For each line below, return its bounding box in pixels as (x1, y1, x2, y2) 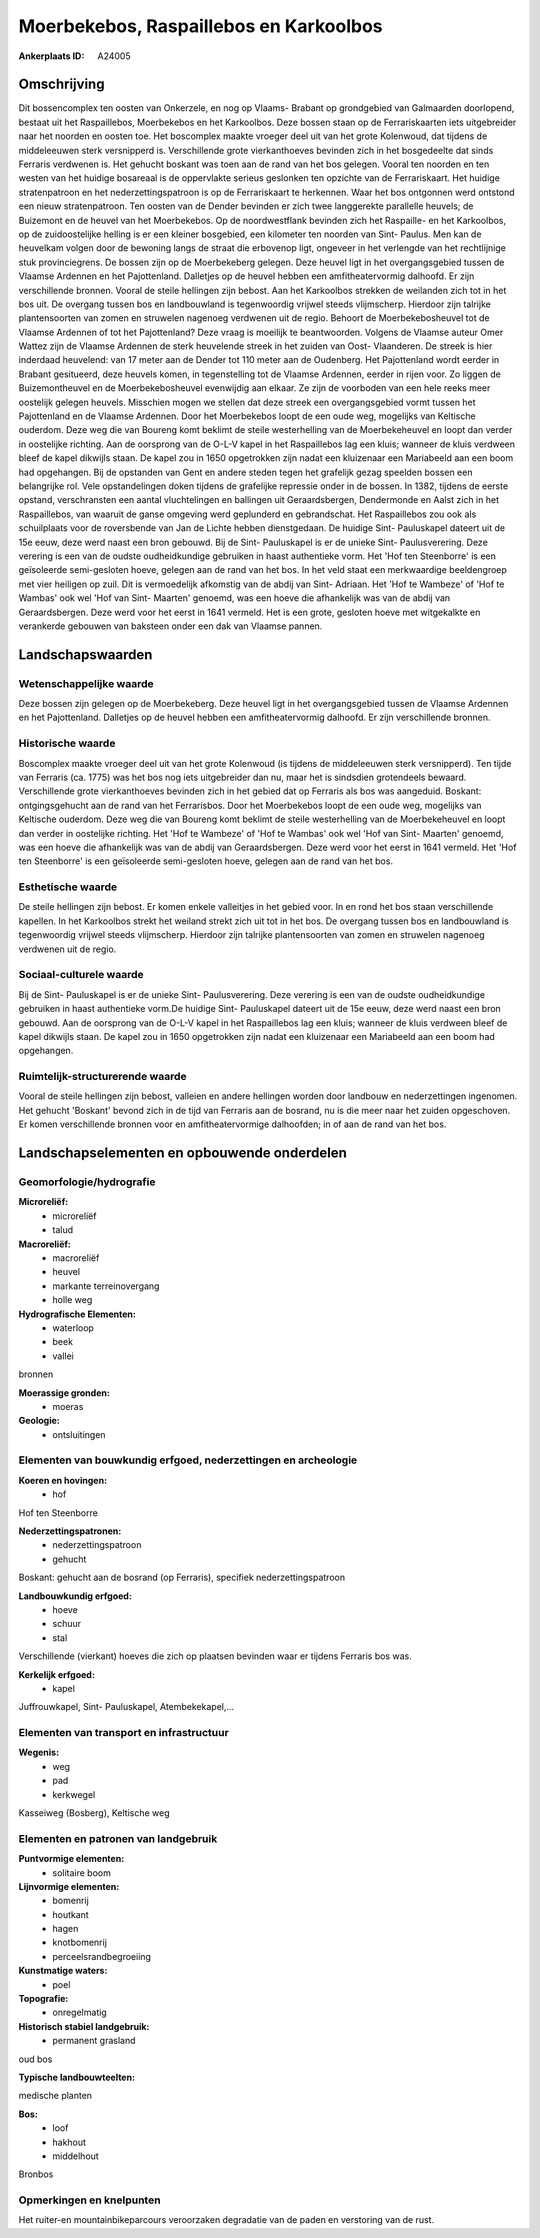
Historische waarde (18, 736, 116, 750)
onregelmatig (52, 2006, 107, 2019)
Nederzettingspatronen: (18, 1525, 122, 1537)
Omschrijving (18, 76, 105, 93)
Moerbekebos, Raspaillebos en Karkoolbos (18, 15, 383, 37)
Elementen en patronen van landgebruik (18, 1831, 218, 1845)
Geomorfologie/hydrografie (18, 1175, 156, 1189)
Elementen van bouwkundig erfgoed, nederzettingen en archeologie (18, 1453, 358, 1467)
